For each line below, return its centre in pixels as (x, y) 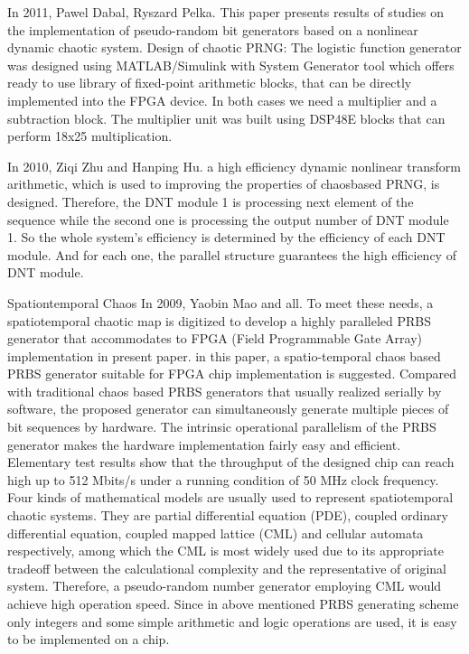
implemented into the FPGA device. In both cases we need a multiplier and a (222, 100)
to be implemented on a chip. (89, 639)
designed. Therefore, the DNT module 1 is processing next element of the (211, 201)
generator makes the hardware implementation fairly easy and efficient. (204, 444)
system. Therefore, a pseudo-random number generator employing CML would (225, 586)
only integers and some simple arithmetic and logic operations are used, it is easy (232, 621)
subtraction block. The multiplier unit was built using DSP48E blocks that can (226, 118)
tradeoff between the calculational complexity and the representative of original (227, 568)
